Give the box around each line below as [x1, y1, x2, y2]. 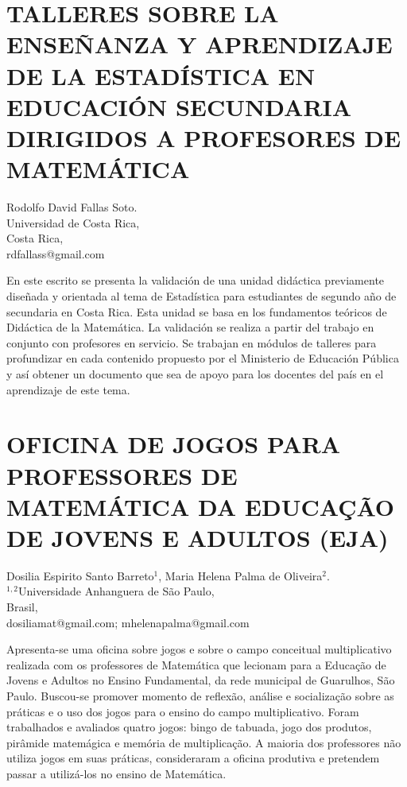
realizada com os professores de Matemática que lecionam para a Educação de [6, 656, 386, 673]
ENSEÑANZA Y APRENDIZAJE [6, 28, 393, 60]
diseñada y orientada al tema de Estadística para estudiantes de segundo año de [6, 288, 397, 304]
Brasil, [6, 599, 38, 615]
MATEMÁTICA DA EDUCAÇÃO [6, 490, 395, 522]
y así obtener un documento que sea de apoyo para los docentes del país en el [6, 366, 384, 382]
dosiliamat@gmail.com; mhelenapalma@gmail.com [6, 614, 250, 630]
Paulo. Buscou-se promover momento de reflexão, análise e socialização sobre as [6, 688, 394, 704]
